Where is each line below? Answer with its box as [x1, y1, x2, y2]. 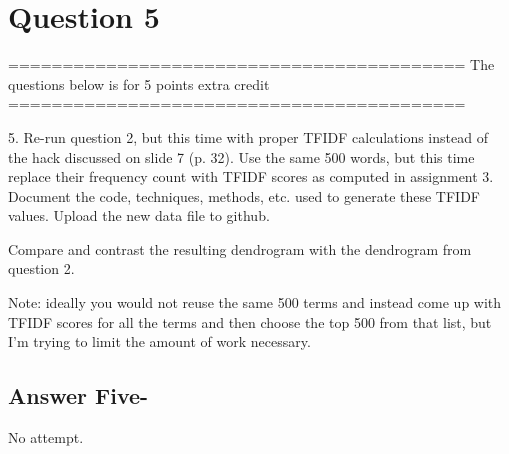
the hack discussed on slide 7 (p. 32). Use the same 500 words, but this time [8, 146, 475, 167]
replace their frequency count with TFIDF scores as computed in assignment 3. [8, 166, 494, 187]
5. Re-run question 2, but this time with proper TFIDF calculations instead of [8, 126, 488, 147]
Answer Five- [8, 380, 149, 411]
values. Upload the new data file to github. [8, 205, 270, 226]
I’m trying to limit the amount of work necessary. [8, 331, 311, 352]
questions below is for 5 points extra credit [8, 73, 270, 94]
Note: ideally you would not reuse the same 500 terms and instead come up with [8, 292, 502, 313]
